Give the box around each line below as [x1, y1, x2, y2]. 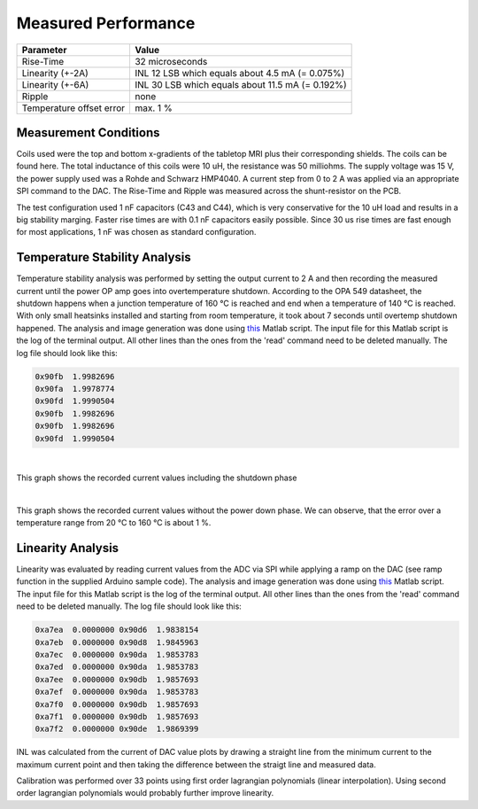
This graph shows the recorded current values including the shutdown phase [16, 472, 297, 483]
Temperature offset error [21, 102, 126, 114]
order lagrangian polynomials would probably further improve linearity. [16, 788, 274, 798]
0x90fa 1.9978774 [35, 384, 115, 394]
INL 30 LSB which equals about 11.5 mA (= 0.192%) [134, 78, 347, 90]
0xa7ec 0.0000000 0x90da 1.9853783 [35, 650, 199, 659]
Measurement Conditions [16, 125, 160, 140]
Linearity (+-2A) [21, 66, 89, 79]
